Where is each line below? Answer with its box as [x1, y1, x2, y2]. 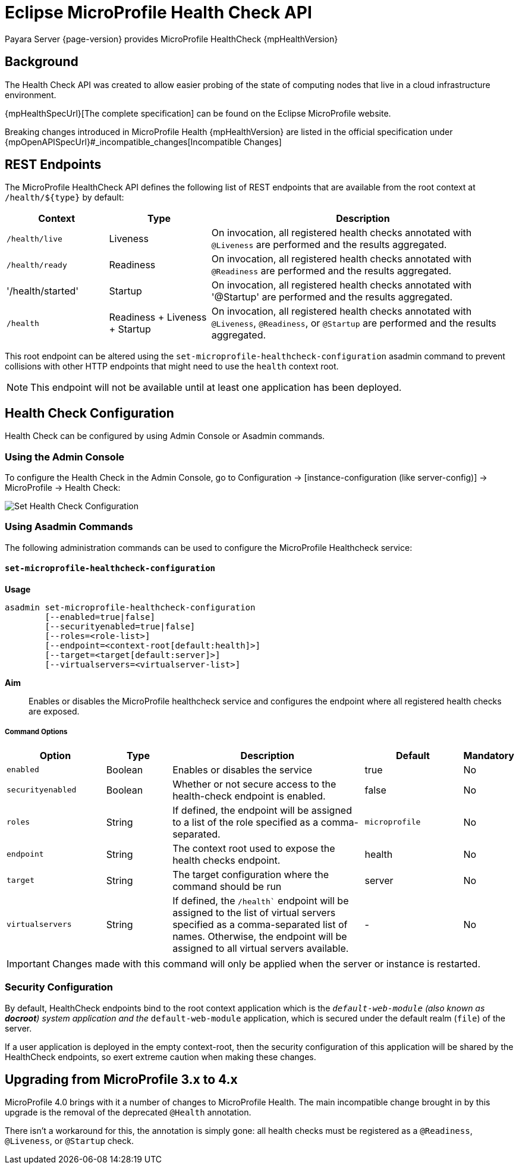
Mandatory [463, 749, 514, 761]
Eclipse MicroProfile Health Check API [5, 2, 312, 23]
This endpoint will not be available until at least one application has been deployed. [30, 381, 402, 394]
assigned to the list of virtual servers [172, 906, 336, 919]
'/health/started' [7, 285, 79, 297]
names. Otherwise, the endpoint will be [172, 930, 347, 942]
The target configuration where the [172, 868, 329, 880]
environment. [5, 89, 56, 100]
